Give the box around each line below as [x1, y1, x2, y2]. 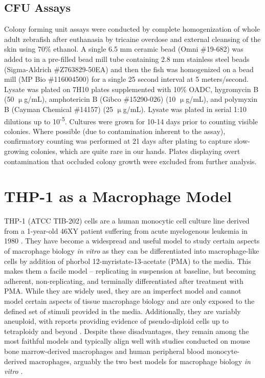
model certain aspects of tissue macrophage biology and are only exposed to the [4, 296, 255, 306]
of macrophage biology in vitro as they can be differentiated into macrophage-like [4, 246, 259, 256]
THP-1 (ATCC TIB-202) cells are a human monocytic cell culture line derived [4, 215, 250, 226]
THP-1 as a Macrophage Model [4, 186, 232, 207]
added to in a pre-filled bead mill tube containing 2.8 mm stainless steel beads [4, 53, 250, 64]
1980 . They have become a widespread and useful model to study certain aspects [4, 235, 260, 246]
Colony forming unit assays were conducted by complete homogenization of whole [4, 24, 260, 34]
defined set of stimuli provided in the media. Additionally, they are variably [4, 305, 241, 316]
